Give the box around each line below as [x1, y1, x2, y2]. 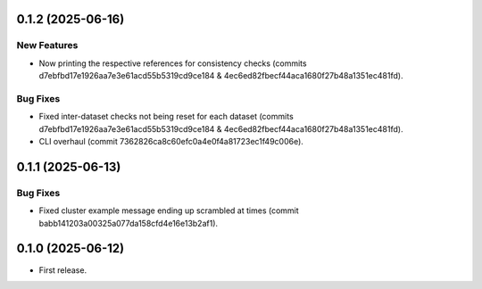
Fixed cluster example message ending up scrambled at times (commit [38, 205, 299, 216]
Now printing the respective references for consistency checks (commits [38, 58, 307, 69]
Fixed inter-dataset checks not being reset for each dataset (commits [38, 111, 294, 122]
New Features [16, 39, 79, 52]
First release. [38, 264, 87, 276]
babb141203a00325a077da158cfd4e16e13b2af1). [38, 218, 219, 228]
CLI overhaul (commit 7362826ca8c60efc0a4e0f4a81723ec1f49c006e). [38, 136, 303, 147]
